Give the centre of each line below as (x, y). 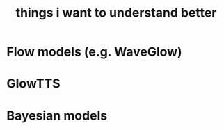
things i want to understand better (116, 13)
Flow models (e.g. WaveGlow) (94, 52)
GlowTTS (33, 84)
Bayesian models (57, 115)
